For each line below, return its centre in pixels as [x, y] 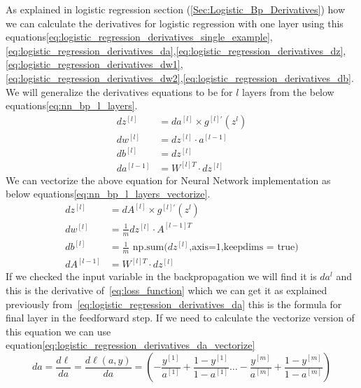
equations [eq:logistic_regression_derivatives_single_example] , [139, 37]
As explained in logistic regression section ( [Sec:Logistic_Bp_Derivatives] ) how [175, 9]
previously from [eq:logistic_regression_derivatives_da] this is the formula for [174, 304]
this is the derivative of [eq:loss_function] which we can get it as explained [167, 290]
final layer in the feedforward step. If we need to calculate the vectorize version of [180, 318]
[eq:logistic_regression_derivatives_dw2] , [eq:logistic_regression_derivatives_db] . [180, 77]
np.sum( [150, 248]
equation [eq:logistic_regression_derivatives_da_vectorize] [130, 345]
